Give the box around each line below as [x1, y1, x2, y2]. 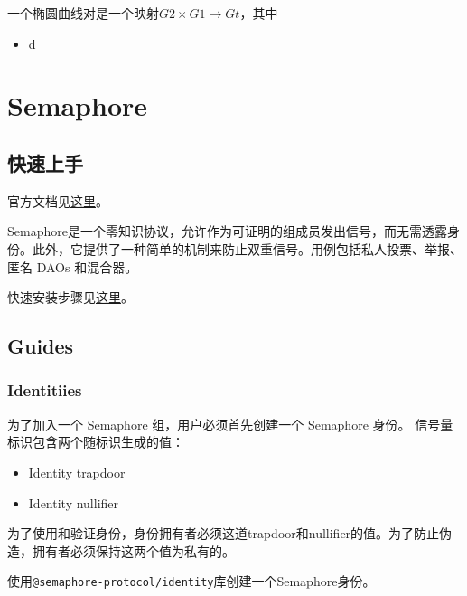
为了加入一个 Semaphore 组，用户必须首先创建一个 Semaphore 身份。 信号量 [7, 414, 453, 433]
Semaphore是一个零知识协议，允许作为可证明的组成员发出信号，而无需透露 [7, 222, 447, 241]
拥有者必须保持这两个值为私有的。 [32, 541, 235, 560]
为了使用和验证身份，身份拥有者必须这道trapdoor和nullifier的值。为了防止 [7, 524, 440, 543]
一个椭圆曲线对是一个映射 [7, 4, 159, 22]
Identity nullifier [28, 493, 119, 512]
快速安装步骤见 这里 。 [7, 288, 134, 307]
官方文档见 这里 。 [7, 191, 108, 210]
